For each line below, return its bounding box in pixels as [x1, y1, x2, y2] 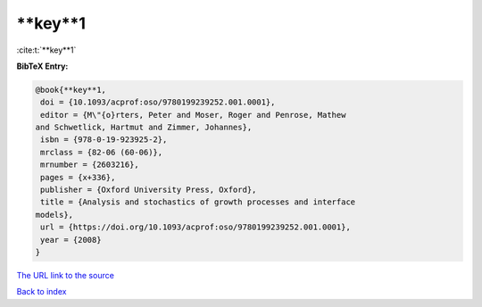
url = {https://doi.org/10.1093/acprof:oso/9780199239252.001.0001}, [40, 222, 352, 232]
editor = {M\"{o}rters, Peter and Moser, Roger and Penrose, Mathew [40, 110, 346, 120]
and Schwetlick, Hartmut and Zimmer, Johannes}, [35, 122, 253, 133]
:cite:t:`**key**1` [16, 45, 77, 55]
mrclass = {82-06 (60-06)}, [40, 147, 163, 157]
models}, [35, 210, 74, 220]
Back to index [16, 286, 67, 297]
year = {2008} [40, 235, 102, 245]
